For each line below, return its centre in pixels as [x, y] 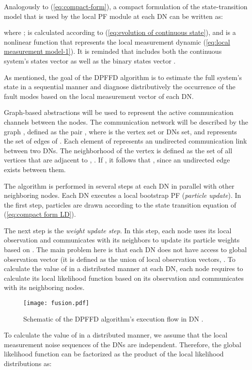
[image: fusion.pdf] [56, 303]
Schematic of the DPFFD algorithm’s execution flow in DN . [113, 318]
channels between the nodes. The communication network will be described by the [126, 121]
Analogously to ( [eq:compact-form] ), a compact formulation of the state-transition [126, 6]
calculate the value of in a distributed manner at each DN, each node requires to [124, 268]
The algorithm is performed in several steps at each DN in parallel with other [119, 185]
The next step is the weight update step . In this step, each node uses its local [118, 230]
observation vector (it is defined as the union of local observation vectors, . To [120, 259]
